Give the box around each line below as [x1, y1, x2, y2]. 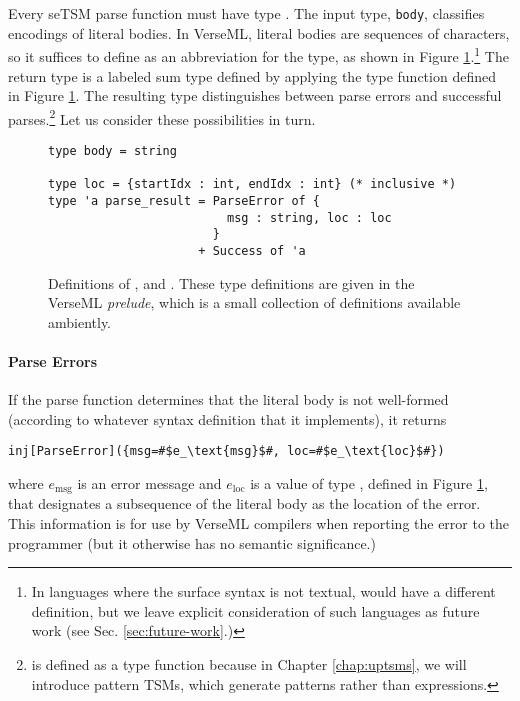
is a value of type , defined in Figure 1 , [250, 472, 488, 493]
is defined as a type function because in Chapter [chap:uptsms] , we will [31, 653, 467, 674]
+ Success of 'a [198, 243, 306, 258]
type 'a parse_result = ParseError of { [48, 193, 321, 208]
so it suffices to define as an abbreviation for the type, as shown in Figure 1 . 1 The [8, 43, 509, 66]
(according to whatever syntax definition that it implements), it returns [8, 408, 447, 429]
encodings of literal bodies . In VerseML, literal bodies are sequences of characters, [8, 22, 510, 43]
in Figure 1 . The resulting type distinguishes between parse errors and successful [8, 85, 502, 106]
